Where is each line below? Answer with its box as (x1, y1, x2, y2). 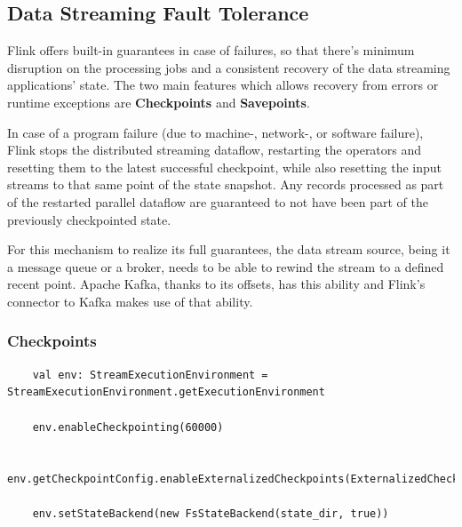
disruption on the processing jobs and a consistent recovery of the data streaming (7, 58, 450, 76)
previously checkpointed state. (7, 210, 171, 228)
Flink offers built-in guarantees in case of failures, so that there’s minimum (7, 41, 415, 60)
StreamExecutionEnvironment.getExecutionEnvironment (7, 386, 325, 399)
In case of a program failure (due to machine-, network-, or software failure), (7, 123, 424, 141)
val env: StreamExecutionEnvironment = (32, 368, 268, 381)
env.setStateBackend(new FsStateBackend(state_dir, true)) (32, 507, 389, 521)
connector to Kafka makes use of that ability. (7, 291, 253, 310)
